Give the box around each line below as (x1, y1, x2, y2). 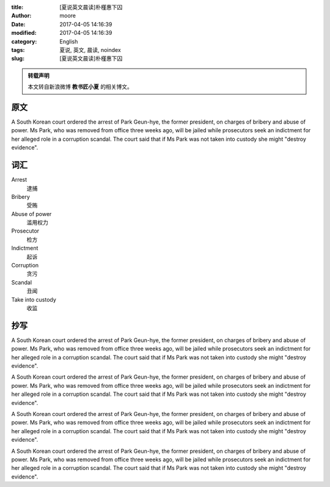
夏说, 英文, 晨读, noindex (59, 46, 122, 53)
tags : (11, 46, 25, 53)
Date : (11, 20, 26, 28)
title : (11, 4, 24, 10)
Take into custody (11, 296, 56, 303)
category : (11, 37, 37, 45)
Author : (11, 12, 32, 20)
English (59, 37, 78, 45)
